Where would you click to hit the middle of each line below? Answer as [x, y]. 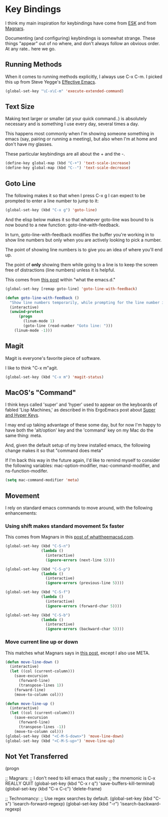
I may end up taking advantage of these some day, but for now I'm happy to [83, 425]
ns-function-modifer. [27, 471]
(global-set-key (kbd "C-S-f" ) [38, 592]
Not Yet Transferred [37, 756]
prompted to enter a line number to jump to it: [52, 201]
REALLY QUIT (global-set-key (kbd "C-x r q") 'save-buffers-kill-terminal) [80, 783]
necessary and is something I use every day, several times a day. [72, 124]
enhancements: [21, 513]
